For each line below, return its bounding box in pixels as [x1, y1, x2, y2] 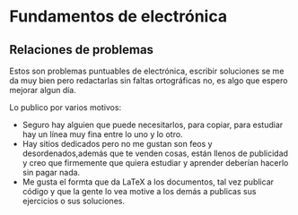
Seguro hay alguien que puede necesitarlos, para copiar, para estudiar [22, 119, 284, 130]
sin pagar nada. [22, 168, 81, 177]
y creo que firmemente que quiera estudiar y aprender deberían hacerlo [22, 158, 289, 168]
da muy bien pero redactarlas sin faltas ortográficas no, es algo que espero [9, 75, 288, 86]
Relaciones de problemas [9, 42, 154, 57]
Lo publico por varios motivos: [9, 102, 122, 113]
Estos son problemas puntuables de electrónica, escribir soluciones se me [9, 65, 285, 76]
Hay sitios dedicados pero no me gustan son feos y [22, 139, 213, 149]
